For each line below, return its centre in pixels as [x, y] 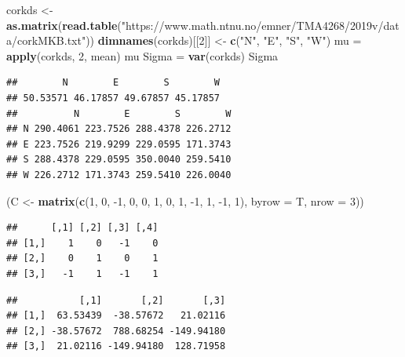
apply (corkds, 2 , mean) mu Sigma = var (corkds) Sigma [142, 55]
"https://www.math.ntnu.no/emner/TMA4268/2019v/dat [260, 25]
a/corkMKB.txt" [46, 40]
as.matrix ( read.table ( [64, 25]
